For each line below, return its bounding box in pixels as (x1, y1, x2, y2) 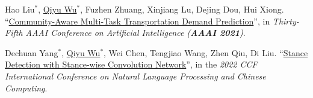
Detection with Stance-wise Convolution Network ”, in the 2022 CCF (5, 58, 258, 71)
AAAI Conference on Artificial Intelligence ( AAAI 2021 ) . (25, 26, 246, 39)
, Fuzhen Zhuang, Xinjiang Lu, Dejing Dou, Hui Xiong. (80, 3, 284, 15)
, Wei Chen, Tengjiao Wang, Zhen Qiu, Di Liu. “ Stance (104, 46, 308, 59)
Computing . (5, 81, 48, 94)
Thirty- (272, 14, 299, 27)
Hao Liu (5, 3, 35, 15)
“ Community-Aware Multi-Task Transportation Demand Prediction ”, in (5, 14, 270, 27)
